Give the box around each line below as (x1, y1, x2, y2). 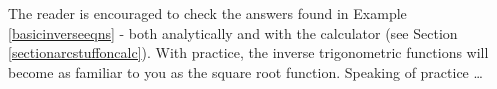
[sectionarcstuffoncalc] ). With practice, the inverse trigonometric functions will (8, 42, 489, 63)
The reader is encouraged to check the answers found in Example (8, 3, 407, 23)
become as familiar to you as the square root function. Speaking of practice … (8, 61, 483, 82)
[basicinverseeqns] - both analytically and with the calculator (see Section (8, 22, 458, 43)
